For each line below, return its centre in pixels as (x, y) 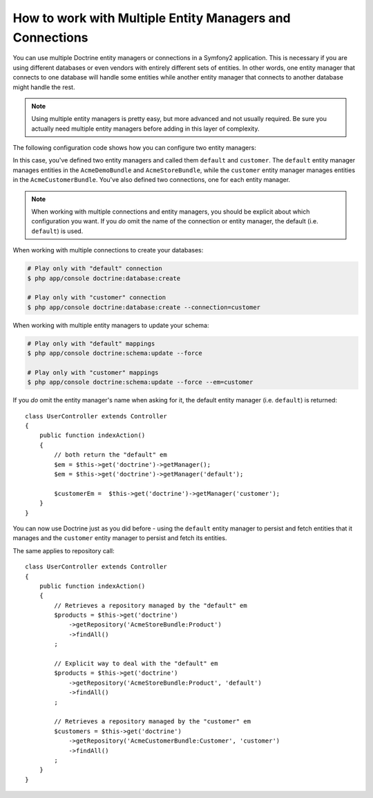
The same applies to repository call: (64, 550)
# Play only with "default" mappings (91, 343)
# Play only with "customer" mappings (93, 372)
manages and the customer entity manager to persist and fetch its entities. (120, 538)
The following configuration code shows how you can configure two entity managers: (135, 148)
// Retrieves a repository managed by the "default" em (151, 605)
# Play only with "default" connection (95, 269)
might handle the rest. (44, 87)
